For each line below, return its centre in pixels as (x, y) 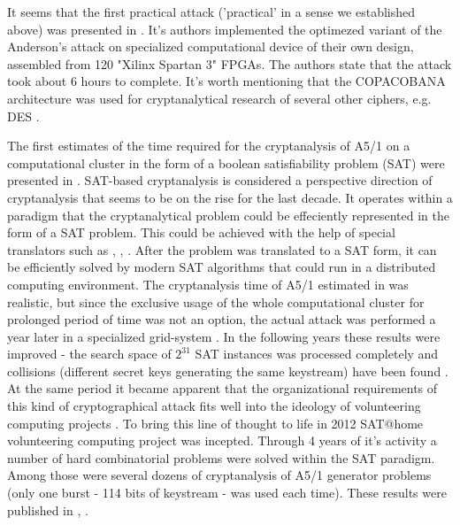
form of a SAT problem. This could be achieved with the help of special (201, 232)
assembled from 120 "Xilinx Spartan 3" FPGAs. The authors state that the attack (230, 63)
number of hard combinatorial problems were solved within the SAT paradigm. (221, 457)
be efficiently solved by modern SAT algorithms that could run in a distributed (222, 267)
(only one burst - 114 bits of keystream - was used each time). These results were (227, 493)
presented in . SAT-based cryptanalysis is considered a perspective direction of (220, 180)
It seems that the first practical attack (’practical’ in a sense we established (211, 12)
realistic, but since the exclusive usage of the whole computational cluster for (216, 301)
